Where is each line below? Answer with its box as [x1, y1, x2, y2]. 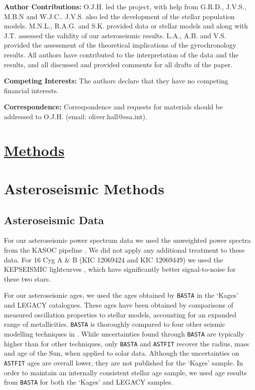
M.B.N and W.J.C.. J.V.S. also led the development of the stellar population [4, 11, 235, 21]
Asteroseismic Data [4, 212, 104, 227]
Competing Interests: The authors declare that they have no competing [4, 76, 229, 86]
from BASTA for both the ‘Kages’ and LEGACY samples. [4, 377, 173, 387]
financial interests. [4, 85, 59, 95]
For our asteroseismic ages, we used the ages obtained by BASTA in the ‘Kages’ [4, 290, 238, 300]
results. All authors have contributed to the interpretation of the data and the [4, 49, 239, 59]
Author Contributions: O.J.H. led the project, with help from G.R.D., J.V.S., [4, 1, 247, 11]
